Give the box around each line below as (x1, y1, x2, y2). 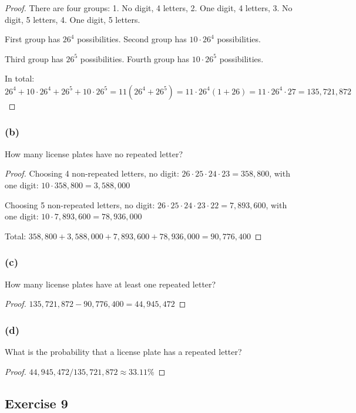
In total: (5, 72, 35, 84)
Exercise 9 (5, 394, 68, 412)
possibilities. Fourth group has (80, 52, 190, 65)
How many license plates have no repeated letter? (5, 147, 183, 160)
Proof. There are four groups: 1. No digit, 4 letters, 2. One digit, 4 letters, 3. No (5, 2, 293, 13)
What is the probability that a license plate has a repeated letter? (5, 345, 242, 357)
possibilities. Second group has (77, 33, 187, 45)
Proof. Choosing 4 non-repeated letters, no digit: (5, 167, 179, 180)
